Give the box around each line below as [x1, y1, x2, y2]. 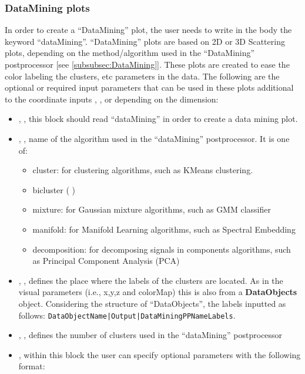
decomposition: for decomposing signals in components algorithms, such [32, 243, 291, 255]
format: [18, 360, 45, 372]
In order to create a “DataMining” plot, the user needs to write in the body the [5, 24, 292, 36]
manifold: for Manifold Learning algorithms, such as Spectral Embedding [32, 223, 296, 235]
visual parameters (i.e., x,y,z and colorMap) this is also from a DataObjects [18, 286, 297, 298]
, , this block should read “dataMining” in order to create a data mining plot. [18, 112, 298, 125]
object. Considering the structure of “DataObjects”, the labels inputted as [18, 297, 286, 309]
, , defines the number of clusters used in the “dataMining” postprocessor [18, 329, 283, 341]
